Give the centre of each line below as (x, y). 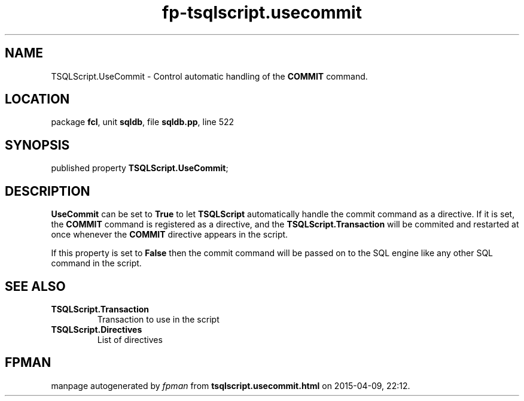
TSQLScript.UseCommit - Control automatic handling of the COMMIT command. (209, 76)
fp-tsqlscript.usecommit (262, 13)
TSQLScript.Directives (97, 329)
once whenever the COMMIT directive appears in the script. (170, 235)
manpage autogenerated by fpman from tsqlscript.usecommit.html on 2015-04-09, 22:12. (231, 385)
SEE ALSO (35, 286)
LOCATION (37, 99)
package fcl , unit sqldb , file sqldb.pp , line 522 (143, 122)
